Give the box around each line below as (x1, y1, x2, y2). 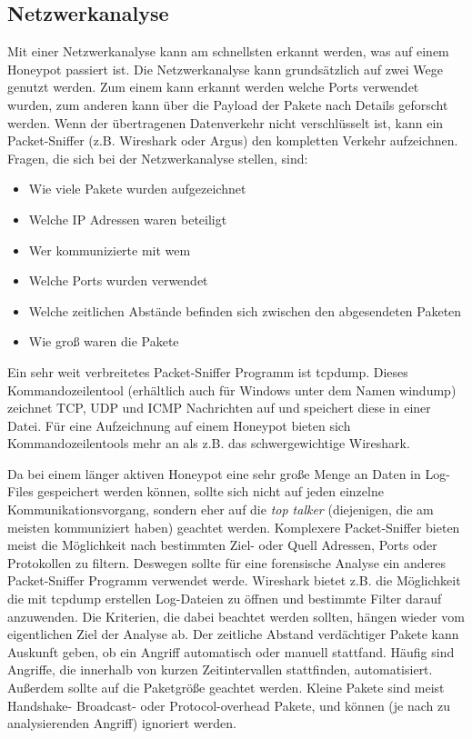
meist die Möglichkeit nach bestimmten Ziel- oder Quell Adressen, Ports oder (7, 535, 437, 554)
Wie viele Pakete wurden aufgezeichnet (28, 179, 246, 198)
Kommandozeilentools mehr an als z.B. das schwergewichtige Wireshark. (7, 434, 410, 453)
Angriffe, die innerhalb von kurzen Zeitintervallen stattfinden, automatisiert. (7, 660, 433, 679)
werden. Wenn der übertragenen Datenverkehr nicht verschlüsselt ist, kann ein (7, 113, 444, 132)
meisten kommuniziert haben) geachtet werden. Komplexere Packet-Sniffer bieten (7, 517, 460, 536)
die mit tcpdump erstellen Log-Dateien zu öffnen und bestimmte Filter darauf (7, 589, 442, 608)
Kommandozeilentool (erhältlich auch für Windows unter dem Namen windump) (7, 380, 457, 399)
